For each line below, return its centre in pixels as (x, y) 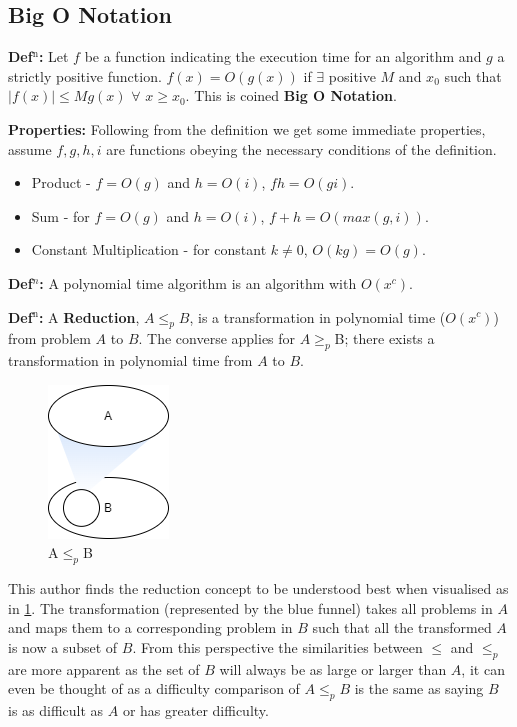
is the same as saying (419, 688)
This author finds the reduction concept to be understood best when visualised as (258, 588)
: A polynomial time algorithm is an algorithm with (198, 282)
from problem (49, 338)
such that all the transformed (402, 627)
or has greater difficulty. (195, 710)
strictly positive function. (85, 75)
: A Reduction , (89, 316)
